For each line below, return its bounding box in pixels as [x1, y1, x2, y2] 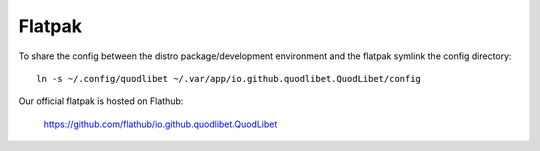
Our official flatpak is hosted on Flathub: [18, 95, 184, 107]
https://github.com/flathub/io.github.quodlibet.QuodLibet [43, 118, 278, 130]
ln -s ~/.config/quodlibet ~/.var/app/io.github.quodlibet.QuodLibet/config [36, 73, 422, 84]
